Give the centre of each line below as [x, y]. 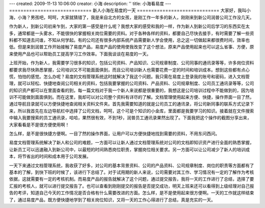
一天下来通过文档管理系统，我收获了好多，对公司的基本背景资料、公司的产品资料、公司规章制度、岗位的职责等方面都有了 [132, 165]
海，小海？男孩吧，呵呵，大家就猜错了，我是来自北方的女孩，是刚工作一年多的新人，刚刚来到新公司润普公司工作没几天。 [132, 17]
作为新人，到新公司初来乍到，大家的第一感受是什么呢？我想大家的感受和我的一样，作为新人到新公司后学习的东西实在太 [129, 26]
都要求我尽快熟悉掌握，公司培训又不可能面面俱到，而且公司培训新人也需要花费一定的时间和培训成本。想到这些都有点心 [129, 70]
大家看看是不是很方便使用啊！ [39, 125]
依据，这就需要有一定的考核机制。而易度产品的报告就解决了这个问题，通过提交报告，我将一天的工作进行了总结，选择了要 [132, 179]
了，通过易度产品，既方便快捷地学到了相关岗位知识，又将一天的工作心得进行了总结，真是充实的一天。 [112, 200]
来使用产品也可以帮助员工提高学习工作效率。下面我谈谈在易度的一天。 [80, 53]
